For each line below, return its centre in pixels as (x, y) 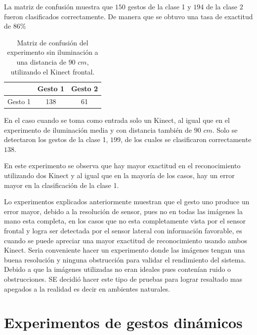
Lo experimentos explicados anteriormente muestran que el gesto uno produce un (127, 202)
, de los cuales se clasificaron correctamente (186, 139)
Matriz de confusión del (53, 42)
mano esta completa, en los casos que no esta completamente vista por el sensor (125, 221)
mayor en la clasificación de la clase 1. (62, 185)
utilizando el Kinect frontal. (53, 71)
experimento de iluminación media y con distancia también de (98, 130)
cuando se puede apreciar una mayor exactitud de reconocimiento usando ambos (126, 240)
